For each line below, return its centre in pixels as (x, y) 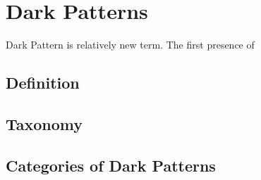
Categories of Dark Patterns (111, 165)
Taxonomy (44, 123)
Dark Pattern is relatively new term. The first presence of (130, 45)
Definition (43, 83)
